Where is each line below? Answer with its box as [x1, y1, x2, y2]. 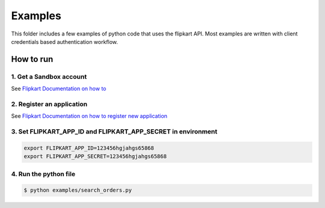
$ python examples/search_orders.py [23, 187, 132, 194]
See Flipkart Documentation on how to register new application [11, 112, 168, 120]
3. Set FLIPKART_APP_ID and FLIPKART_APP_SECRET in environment [11, 127, 218, 135]
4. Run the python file [11, 170, 75, 178]
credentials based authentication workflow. [11, 38, 119, 45]
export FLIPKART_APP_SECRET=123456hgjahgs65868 [23, 153, 167, 160]
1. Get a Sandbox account [11, 72, 87, 81]
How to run [11, 54, 54, 64]
